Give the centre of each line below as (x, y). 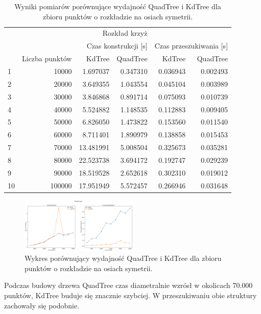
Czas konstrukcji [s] (117, 46)
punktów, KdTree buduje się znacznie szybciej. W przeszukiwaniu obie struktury (130, 295)
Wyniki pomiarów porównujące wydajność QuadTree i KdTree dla (118, 6)
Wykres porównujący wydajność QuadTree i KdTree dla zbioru (123, 258)
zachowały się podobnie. (42, 305)
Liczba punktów (47, 58)
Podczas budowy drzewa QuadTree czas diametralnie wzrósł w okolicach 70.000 (128, 285)
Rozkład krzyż (125, 33)
